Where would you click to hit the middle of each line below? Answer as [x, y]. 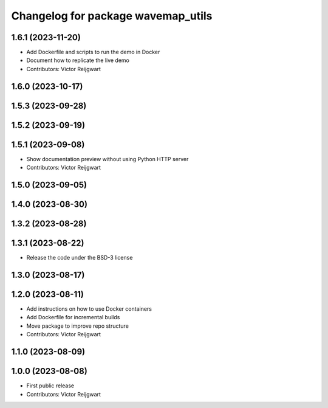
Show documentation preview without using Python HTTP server [108, 159]
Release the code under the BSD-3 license [80, 258]
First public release [50, 386]
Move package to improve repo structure [77, 326]
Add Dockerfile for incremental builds [73, 317]
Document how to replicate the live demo [78, 60]
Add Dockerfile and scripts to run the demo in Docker [93, 52]
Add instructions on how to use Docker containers [89, 309]
